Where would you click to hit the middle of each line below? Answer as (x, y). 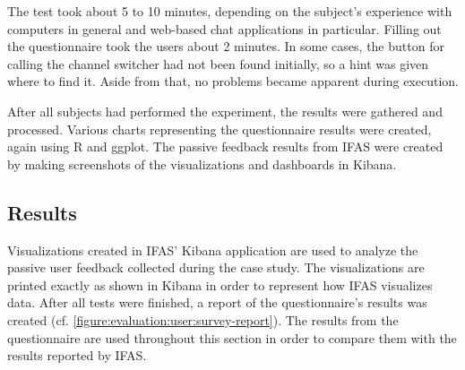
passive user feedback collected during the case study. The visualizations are (216, 267)
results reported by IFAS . (77, 355)
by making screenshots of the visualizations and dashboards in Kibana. (202, 163)
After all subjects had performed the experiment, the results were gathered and (225, 111)
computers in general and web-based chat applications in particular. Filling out (224, 28)
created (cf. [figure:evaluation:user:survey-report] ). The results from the (203, 319)
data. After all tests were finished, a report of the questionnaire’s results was (217, 302)
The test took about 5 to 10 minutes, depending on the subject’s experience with (230, 11)
